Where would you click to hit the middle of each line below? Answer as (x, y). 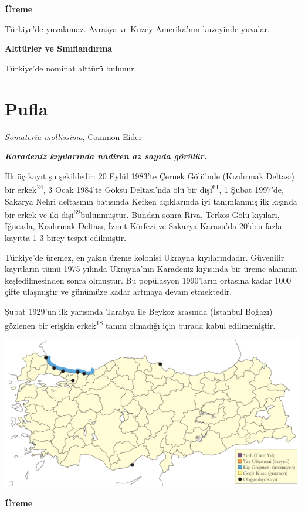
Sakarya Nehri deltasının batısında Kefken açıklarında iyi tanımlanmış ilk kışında (151, 201)
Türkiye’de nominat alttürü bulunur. (71, 68)
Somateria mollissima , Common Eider (73, 136)
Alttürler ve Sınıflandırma (59, 48)
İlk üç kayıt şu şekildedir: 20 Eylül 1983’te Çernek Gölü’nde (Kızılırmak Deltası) (150, 176)
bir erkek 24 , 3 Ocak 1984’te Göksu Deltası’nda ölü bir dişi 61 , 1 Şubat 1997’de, (144, 188)
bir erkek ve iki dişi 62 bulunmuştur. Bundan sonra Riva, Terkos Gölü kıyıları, (142, 214)
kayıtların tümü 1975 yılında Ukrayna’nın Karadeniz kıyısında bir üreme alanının (151, 269)
